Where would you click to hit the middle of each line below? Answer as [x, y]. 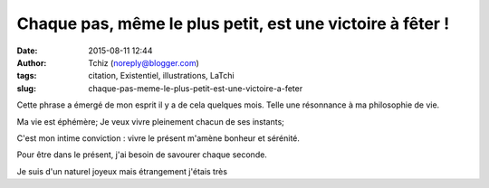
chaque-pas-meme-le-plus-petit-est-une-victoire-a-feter [196, 88]
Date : [27, 51]
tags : [27, 76]
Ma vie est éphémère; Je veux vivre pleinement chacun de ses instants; [151, 121]
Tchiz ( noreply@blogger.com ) [144, 62]
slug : [26, 88]
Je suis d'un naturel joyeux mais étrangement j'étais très [122, 171]
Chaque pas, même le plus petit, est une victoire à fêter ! [233, 23]
